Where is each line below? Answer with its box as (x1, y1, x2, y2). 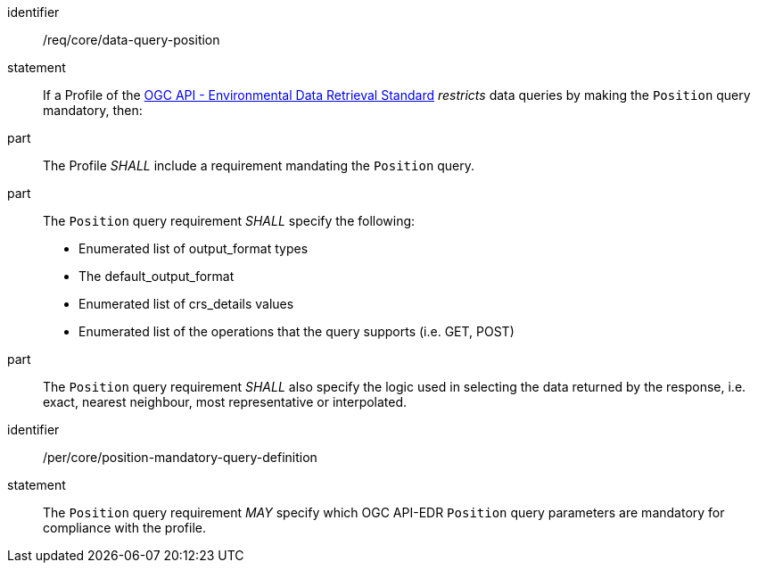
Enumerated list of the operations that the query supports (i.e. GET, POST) (78, 324, 515, 339)
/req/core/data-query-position (43, 32, 220, 47)
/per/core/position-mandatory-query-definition (43, 450, 317, 465)
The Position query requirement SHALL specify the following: (43, 213, 416, 228)
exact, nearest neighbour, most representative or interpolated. (43, 394, 408, 409)
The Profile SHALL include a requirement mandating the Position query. (43, 158, 475, 173)
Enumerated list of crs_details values (78, 296, 294, 311)
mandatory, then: (43, 103, 143, 118)
